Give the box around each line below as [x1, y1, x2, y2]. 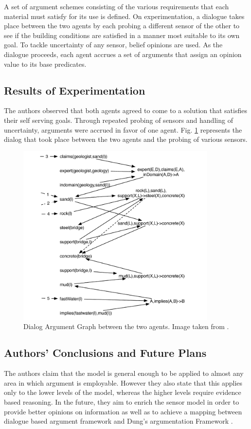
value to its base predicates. [4, 58, 87, 69]
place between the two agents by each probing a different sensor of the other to [4, 20, 240, 31]
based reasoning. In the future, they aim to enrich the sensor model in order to [4, 397, 239, 407]
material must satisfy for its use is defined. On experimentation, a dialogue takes [4, 11, 245, 21]
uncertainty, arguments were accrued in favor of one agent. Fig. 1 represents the [4, 124, 242, 135]
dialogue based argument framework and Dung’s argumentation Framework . [4, 416, 233, 426]
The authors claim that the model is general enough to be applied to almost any [4, 368, 244, 378]
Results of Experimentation [4, 82, 145, 97]
